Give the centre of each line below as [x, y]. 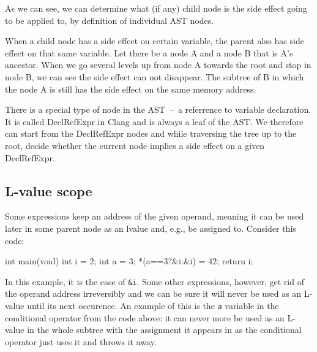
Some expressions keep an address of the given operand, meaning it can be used [155, 216]
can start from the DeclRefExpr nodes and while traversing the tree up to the [151, 133]
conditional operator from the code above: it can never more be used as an [145, 317]
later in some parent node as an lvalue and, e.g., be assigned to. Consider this [151, 228]
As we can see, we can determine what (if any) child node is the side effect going [156, 8]
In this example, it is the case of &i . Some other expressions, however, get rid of [155, 281]
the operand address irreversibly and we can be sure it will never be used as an [153, 293]
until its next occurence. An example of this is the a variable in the [153, 305]
